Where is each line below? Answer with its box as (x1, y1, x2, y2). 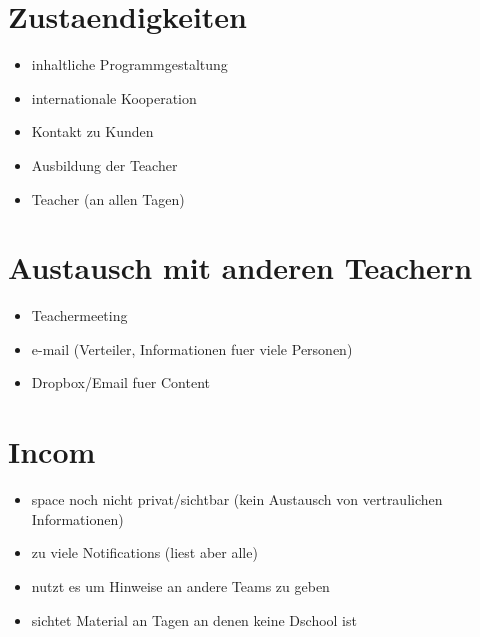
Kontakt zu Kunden (31, 121, 154, 142)
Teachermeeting (31, 305, 128, 326)
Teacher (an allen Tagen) (31, 188, 185, 209)
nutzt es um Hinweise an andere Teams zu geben (31, 575, 330, 596)
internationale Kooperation (31, 87, 197, 108)
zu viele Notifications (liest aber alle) (31, 542, 258, 563)
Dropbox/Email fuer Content (31, 372, 211, 393)
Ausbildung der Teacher (31, 154, 178, 175)
